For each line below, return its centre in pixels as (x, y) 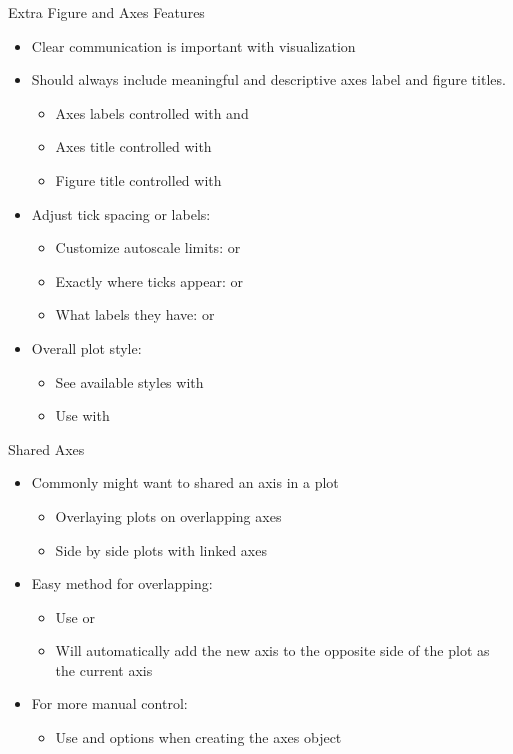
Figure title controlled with (138, 179)
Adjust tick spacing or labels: (121, 213)
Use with (82, 415)
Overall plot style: (86, 347)
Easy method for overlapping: (122, 583)
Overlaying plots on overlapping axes (168, 515)
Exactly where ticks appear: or (149, 280)
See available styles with (129, 381)
